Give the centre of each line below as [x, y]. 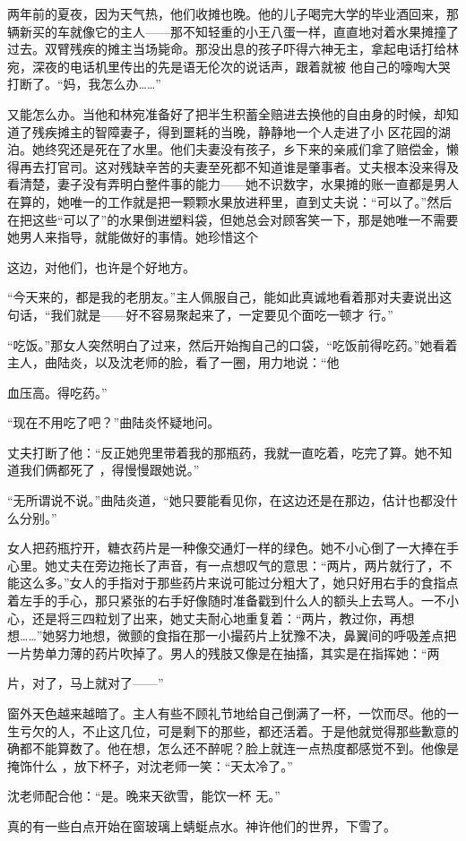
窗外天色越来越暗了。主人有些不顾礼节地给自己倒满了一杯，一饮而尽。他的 [227, 713]
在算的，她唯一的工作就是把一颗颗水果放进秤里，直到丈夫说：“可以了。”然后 [230, 201]
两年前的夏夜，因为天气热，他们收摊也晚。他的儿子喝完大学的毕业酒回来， [227, 13]
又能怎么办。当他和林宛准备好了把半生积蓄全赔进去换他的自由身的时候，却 [227, 113]
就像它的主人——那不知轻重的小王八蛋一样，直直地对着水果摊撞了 [264, 31]
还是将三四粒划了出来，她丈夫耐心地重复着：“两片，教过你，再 [217, 618]
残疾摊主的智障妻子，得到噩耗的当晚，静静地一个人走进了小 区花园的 [235, 131]
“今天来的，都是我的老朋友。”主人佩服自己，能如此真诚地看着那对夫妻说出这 [230, 297]
